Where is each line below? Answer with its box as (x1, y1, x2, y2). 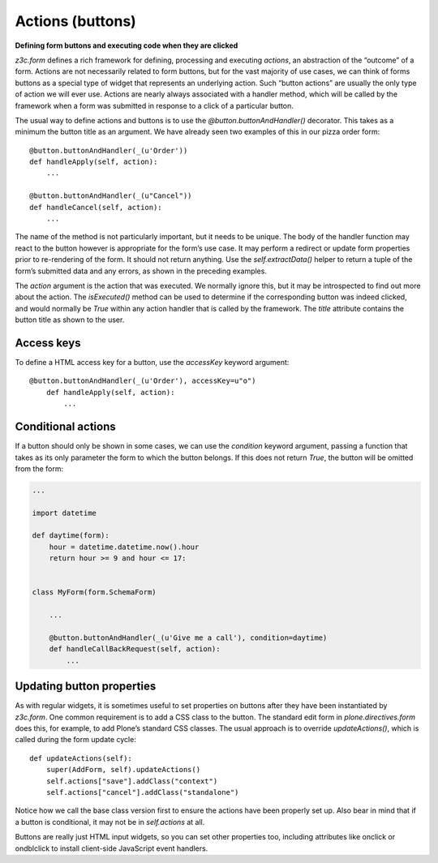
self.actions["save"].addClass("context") (45, 776, 218, 786)
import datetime (32, 508, 97, 517)
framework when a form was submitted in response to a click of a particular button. (15, 101, 294, 110)
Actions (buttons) (15, 12, 137, 30)
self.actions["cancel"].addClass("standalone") (45, 788, 239, 796)
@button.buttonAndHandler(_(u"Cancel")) (29, 191, 192, 200)
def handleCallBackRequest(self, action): (49, 645, 221, 654)
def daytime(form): (32, 531, 109, 540)
